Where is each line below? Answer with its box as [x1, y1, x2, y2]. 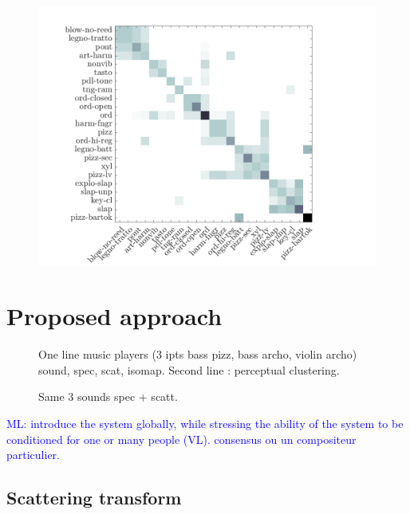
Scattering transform [6, 485, 182, 510]
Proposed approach [6, 300, 223, 332]
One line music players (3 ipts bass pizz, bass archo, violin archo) [38, 346, 357, 363]
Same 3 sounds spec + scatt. [38, 388, 178, 405]
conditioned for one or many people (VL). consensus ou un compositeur [6, 430, 357, 447]
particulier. [6, 446, 60, 463]
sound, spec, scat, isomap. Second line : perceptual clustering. [38, 361, 340, 378]
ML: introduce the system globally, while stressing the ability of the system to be [6, 414, 404, 431]
